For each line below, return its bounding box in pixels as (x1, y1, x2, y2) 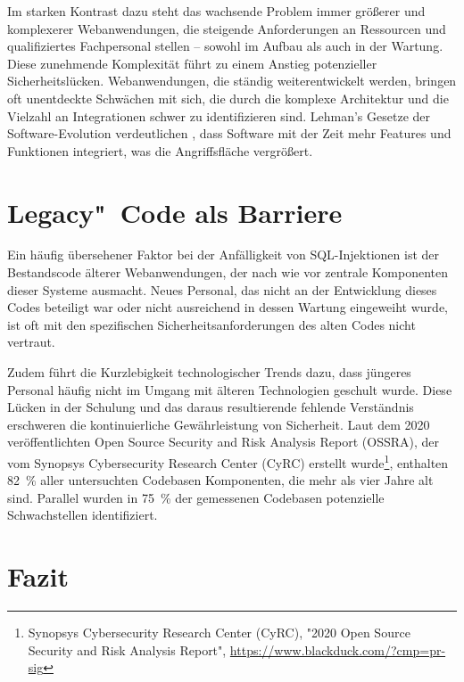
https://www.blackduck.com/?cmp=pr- (229, 640, 446, 659)
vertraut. (7, 333, 55, 351)
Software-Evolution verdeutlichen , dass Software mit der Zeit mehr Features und (7, 124, 452, 143)
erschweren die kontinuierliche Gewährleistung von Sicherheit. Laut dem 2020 (7, 415, 430, 433)
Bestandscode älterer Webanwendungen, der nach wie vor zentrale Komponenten (7, 263, 449, 282)
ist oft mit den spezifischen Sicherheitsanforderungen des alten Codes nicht (7, 315, 416, 333)
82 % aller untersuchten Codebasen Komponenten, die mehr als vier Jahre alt (7, 471, 434, 489)
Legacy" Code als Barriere (7, 193, 343, 230)
